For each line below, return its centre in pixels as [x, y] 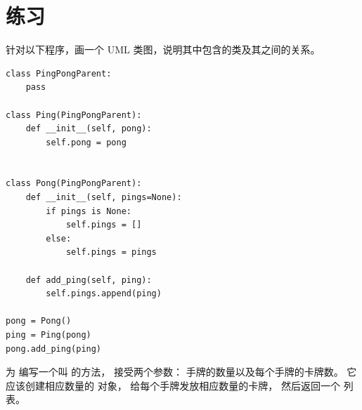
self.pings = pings [111, 252]
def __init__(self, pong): [89, 129]
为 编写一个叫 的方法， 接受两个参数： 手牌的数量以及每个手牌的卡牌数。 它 [181, 372]
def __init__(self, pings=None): [104, 198]
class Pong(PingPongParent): [74, 184]
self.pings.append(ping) [104, 294]
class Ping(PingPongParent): [74, 115]
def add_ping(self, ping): [89, 280]
